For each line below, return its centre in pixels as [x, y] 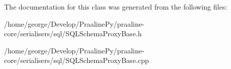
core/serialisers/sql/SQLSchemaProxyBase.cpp [76, 60]
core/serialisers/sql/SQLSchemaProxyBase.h [73, 33]
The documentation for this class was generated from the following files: [116, 7]
